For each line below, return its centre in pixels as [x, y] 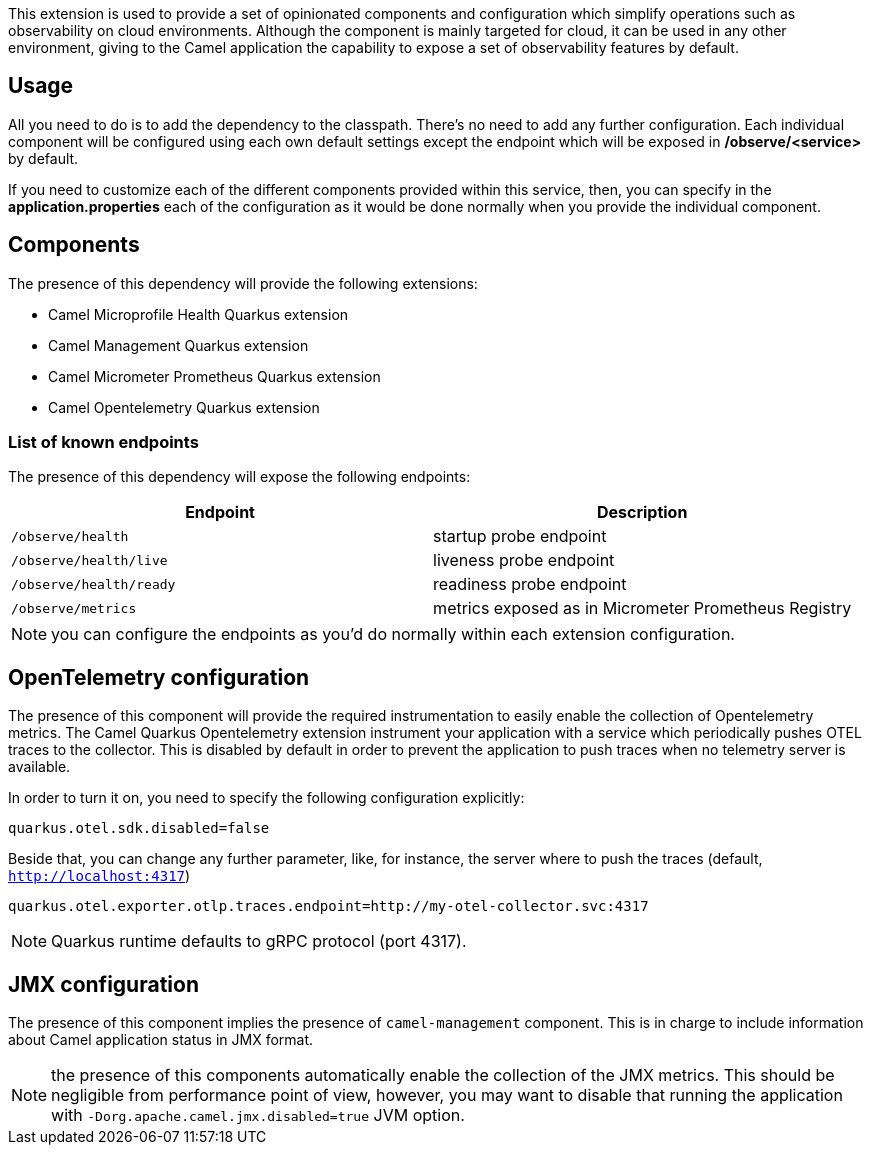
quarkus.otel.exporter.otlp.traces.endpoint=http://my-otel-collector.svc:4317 [328, 906]
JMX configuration [103, 984]
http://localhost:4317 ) [99, 876]
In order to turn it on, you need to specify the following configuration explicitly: [266, 798]
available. [39, 767]
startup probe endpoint [520, 536]
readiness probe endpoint [530, 584]
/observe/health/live [89, 560]
